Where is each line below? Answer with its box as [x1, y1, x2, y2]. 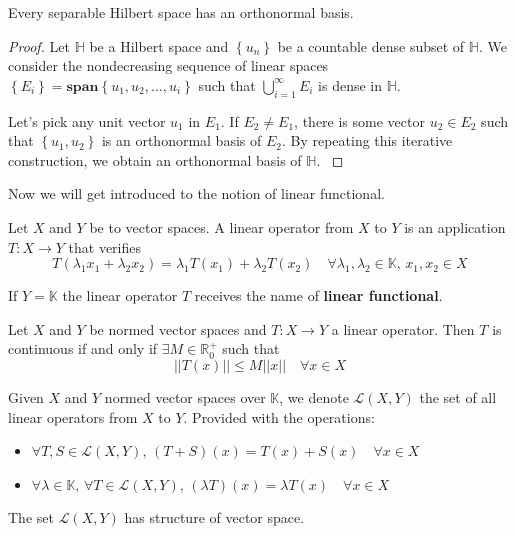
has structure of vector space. [124, 507, 305, 528]
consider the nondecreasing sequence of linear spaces [8, 55, 329, 76]
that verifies [68, 236, 142, 257]
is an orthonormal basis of [101, 130, 262, 151]
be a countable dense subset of [277, 35, 465, 56]
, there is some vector [294, 110, 425, 131]
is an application [404, 216, 506, 237]
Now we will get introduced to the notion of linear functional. [8, 183, 385, 204]
